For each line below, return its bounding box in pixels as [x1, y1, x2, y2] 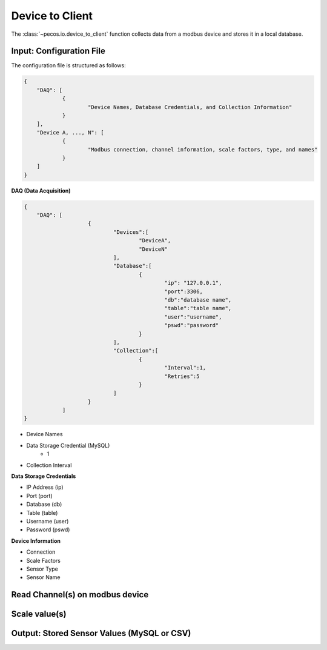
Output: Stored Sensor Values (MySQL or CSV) [11, 628, 191, 638]
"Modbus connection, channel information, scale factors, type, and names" [88, 146, 318, 153]
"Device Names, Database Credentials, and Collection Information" [88, 104, 292, 110]
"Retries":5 [164, 373, 200, 380]
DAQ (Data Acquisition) [11, 187, 71, 194]
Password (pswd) [26, 526, 70, 533]
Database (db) [26, 500, 62, 508]
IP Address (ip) [26, 483, 64, 491]
